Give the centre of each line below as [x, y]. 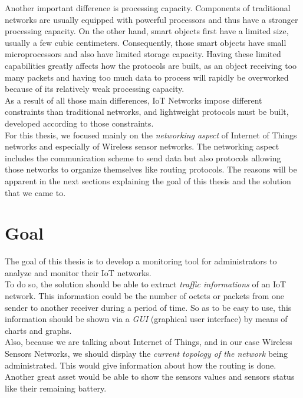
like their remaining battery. [56, 388]
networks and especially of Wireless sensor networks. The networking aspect [142, 146]
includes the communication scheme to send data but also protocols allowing [143, 157]
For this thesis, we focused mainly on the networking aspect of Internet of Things [151, 135]
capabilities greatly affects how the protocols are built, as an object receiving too [151, 65]
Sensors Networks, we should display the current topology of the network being [146, 353]
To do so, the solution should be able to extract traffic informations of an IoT [146, 284]
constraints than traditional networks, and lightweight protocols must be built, [147, 112]
